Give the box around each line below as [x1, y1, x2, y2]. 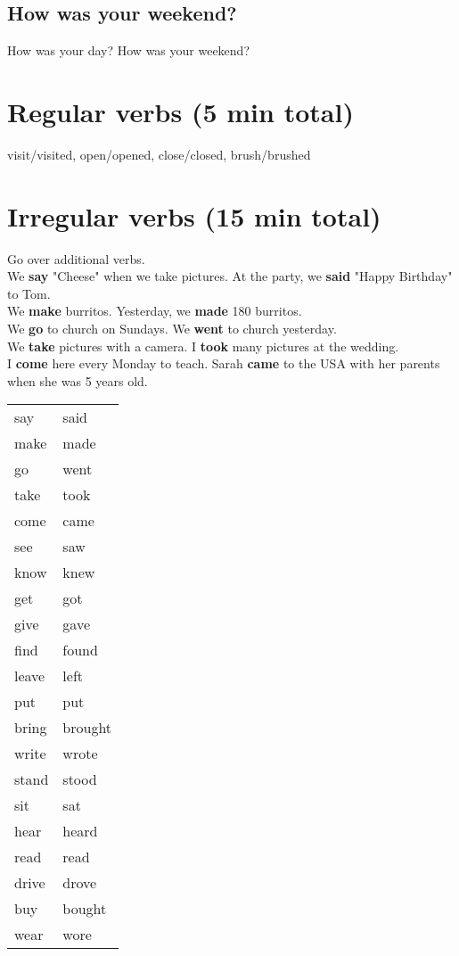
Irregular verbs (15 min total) [7, 197, 381, 234]
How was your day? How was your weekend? [7, 41, 250, 60]
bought [62, 898, 107, 919]
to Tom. [7, 284, 51, 302]
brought [62, 717, 112, 738]
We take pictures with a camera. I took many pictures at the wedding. [7, 336, 399, 355]
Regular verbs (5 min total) [7, 93, 354, 129]
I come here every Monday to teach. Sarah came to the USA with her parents [7, 354, 440, 373]
